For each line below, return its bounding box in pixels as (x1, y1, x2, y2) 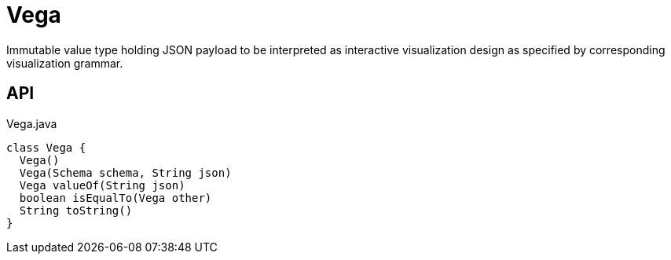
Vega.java (6, 116, 57, 130)
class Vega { (6, 141, 86, 154)
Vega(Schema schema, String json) (19, 166, 232, 179)
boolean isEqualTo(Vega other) (19, 191, 212, 204)
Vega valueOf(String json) (19, 178, 185, 192)
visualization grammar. (6, 56, 123, 70)
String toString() (19, 203, 133, 217)
